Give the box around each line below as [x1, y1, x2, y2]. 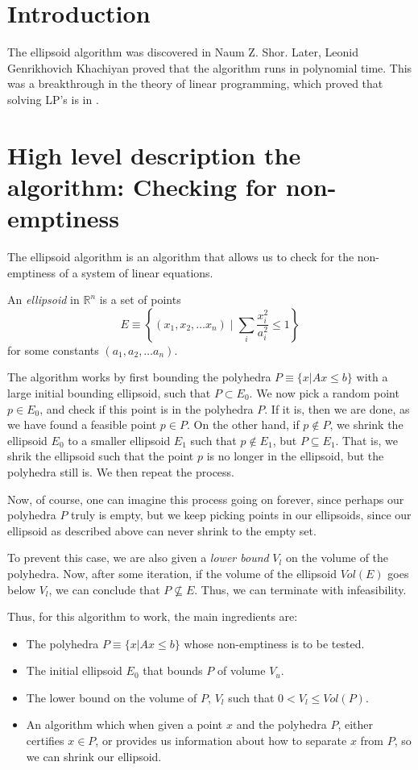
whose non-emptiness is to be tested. [184, 635, 365, 651]
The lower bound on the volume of [26, 689, 197, 705]
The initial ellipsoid [26, 662, 122, 679]
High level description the [7, 138, 301, 171]
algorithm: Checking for [7, 169, 278, 202]
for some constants [7, 341, 99, 358]
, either [337, 716, 373, 733]
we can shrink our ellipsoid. [26, 747, 162, 764]
